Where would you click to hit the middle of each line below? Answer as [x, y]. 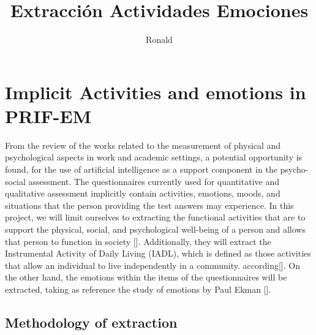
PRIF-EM [48, 115]
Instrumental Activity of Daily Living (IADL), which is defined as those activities [158, 253]
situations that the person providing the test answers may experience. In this [149, 205]
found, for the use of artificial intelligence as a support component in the [141, 169]
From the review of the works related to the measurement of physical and [143, 145]
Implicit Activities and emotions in [156, 92]
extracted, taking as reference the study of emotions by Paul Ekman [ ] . [138, 289]
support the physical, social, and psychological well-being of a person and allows [155, 229]
